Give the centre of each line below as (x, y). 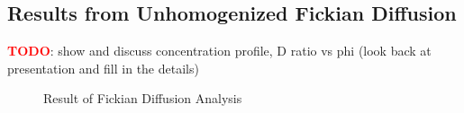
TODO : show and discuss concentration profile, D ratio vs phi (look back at (219, 51)
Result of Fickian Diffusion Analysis (143, 98)
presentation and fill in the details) (103, 68)
